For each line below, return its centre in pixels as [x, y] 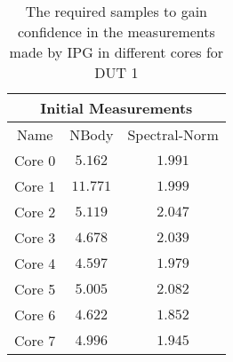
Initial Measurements [116, 108]
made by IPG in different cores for [116, 52]
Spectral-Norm [173, 134]
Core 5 [35, 289]
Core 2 [35, 212]
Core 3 [35, 237]
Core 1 [35, 186]
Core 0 [35, 160]
